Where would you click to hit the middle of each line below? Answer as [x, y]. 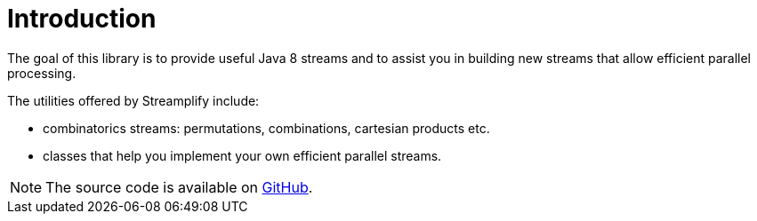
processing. [42, 73]
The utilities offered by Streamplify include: [133, 100]
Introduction [82, 19]
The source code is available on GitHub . [179, 187]
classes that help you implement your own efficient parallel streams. [242, 155]
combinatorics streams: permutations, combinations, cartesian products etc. [266, 128]
